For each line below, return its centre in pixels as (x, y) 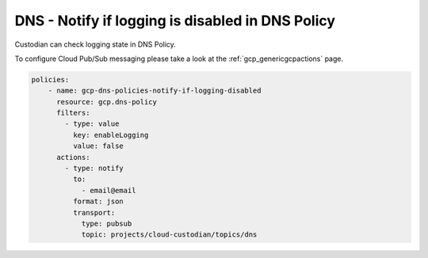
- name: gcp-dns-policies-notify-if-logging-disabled (155, 91)
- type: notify (94, 169)
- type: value (92, 124)
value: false (98, 146)
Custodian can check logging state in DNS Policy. (95, 44)
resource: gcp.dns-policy (107, 102)
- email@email (109, 190)
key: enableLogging (111, 135)
